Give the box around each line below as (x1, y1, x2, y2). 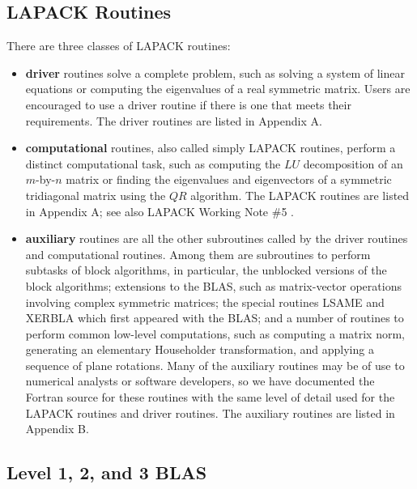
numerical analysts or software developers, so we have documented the (25, 372, 375, 389)
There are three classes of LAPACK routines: (6, 37, 231, 54)
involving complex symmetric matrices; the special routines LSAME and (25, 293, 385, 310)
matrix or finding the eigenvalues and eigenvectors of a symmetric (66, 171, 392, 188)
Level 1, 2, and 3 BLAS (6, 460, 207, 485)
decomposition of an (303, 155, 403, 172)
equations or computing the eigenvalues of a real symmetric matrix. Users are (25, 80, 411, 97)
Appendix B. (25, 420, 89, 437)
